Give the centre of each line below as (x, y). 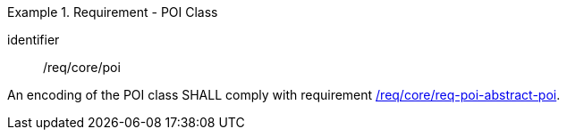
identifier (34, 40)
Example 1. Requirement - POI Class (113, 12)
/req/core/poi (82, 67)
